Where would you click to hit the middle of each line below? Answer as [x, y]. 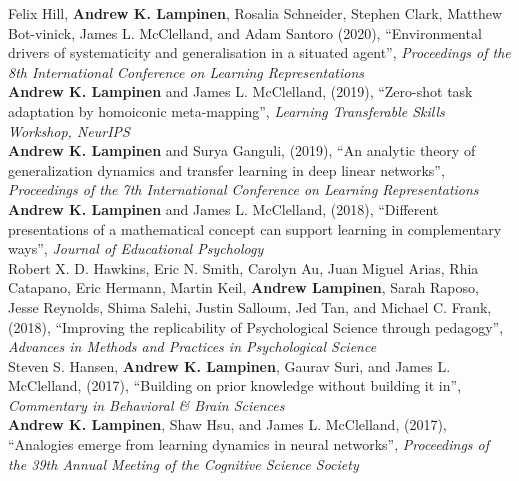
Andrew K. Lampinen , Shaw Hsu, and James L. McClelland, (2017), [227, 424]
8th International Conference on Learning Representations [186, 71]
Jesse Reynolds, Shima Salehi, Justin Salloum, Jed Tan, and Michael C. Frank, [250, 306]
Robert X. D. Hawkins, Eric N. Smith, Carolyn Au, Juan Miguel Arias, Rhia [243, 267]
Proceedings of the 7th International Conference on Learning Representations [243, 189]
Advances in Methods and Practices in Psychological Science [192, 346]
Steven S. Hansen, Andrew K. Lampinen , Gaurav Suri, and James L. [229, 365]
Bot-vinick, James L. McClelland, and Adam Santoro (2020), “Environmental [245, 32]
